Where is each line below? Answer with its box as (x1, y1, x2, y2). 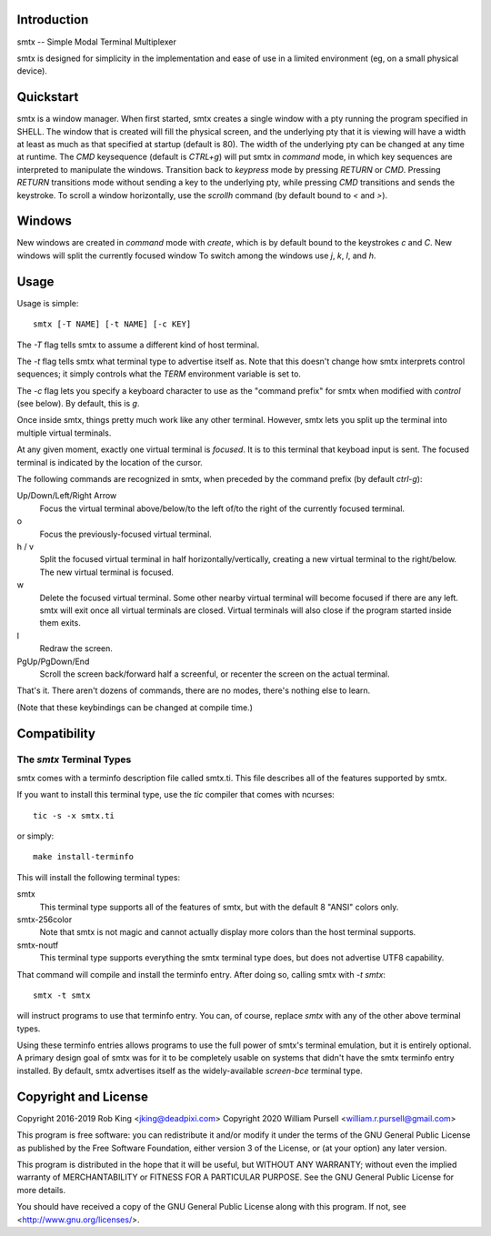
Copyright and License (16, 1089, 149, 1104)
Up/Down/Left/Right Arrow (16, 490, 117, 501)
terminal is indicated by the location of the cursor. (16, 457, 204, 467)
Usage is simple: (16, 297, 79, 308)
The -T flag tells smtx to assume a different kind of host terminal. (16, 339, 259, 350)
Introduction (16, 12, 89, 27)
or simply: (16, 830, 55, 841)
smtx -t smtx (33, 990, 91, 1000)
